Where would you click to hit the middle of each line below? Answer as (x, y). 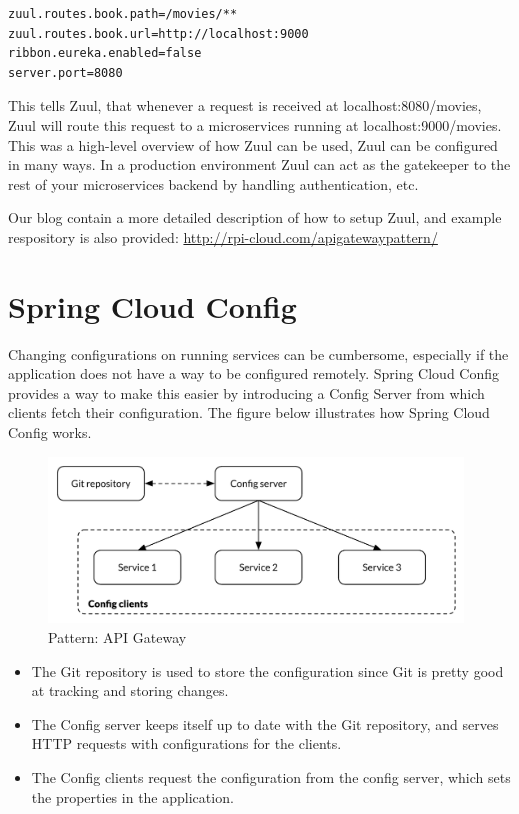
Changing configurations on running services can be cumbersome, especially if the (258, 353)
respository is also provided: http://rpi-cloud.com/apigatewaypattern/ (223, 236)
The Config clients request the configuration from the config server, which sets (271, 777)
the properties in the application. (132, 796)
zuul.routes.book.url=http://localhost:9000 (158, 33)
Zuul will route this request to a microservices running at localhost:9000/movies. (255, 124)
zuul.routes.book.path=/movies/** (123, 14)
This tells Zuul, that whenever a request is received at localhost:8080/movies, (245, 105)
